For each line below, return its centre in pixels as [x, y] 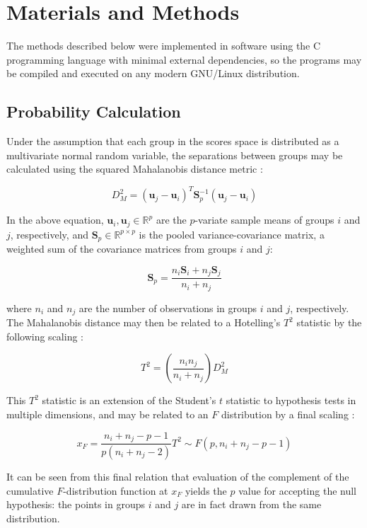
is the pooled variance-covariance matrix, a [232, 234]
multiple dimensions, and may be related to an [107, 414]
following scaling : [45, 336]
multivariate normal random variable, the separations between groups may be [175, 155]
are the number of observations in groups [168, 308]
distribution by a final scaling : [288, 414]
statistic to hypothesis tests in [291, 400]
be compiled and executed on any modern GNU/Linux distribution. [153, 73]
